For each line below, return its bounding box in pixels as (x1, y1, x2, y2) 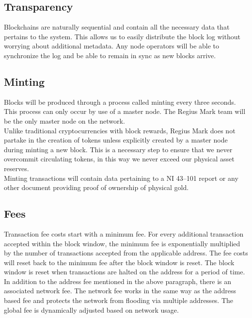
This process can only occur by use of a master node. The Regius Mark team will (4, 106, 246, 116)
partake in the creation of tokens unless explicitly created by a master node (4, 135, 228, 145)
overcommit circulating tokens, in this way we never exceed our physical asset (4, 154, 235, 164)
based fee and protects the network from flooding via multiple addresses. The (4, 295, 234, 305)
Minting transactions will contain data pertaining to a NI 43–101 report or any (4, 173, 238, 183)
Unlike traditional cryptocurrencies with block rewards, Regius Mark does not (4, 125, 236, 135)
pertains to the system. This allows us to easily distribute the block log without (4, 31, 240, 41)
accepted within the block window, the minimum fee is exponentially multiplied (4, 238, 240, 248)
